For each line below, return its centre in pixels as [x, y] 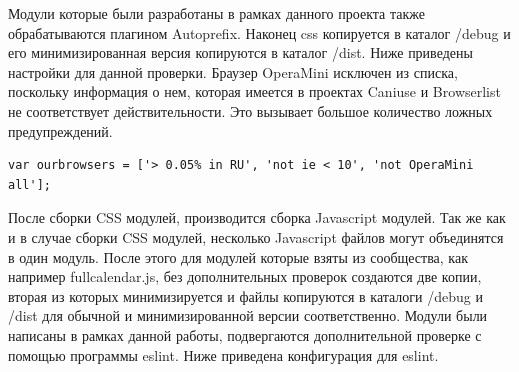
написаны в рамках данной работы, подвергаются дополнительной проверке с [245, 334]
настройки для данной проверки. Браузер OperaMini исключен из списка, [233, 71]
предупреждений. [60, 130]
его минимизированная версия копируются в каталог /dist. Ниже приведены [240, 52]
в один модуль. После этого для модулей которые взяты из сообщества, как [238, 256]
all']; [29, 184]
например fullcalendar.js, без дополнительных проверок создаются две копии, [245, 276]
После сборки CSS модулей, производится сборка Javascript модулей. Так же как [257, 217]
